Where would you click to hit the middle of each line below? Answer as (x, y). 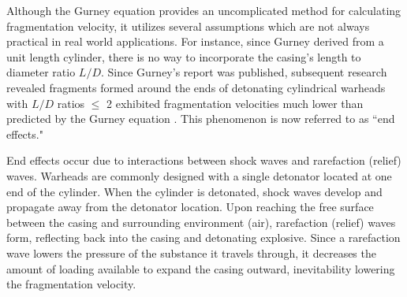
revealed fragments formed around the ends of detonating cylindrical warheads (196, 87)
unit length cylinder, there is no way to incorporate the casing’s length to (184, 56)
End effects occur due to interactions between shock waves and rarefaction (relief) (204, 160)
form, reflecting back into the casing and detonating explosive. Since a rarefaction (203, 238)
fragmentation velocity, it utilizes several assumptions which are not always (188, 26)
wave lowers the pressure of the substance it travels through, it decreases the (191, 252)
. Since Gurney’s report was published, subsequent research (244, 72)
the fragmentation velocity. (71, 284)
